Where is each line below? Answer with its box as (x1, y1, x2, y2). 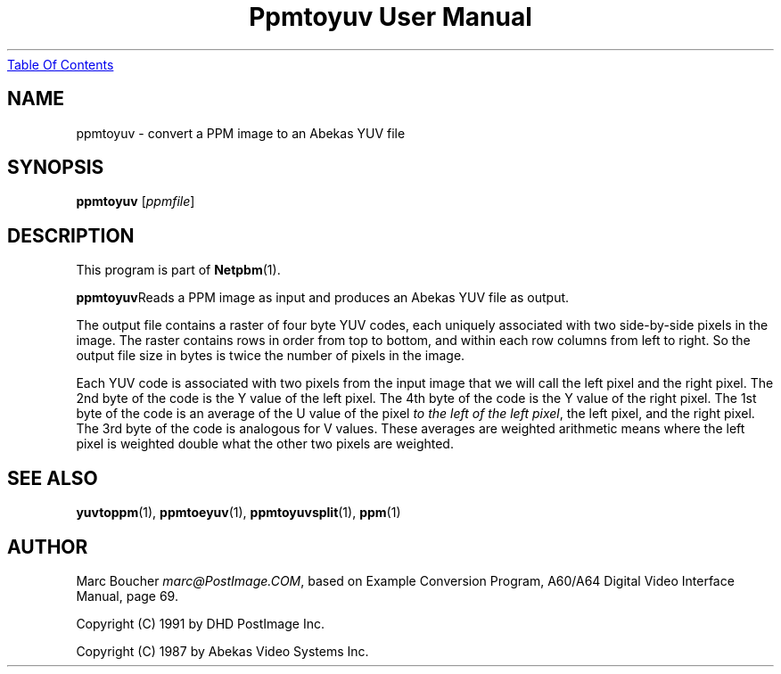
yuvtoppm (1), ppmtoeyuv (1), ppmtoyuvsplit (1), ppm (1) (76, 505, 401, 521)
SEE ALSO (7, 466, 98, 489)
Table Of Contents (7, 56, 114, 72)
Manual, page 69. (76, 588, 178, 604)
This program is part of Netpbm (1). (76, 262, 281, 278)
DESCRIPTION (7, 224, 135, 247)
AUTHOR (7, 535, 88, 558)
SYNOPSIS (7, 156, 104, 179)
